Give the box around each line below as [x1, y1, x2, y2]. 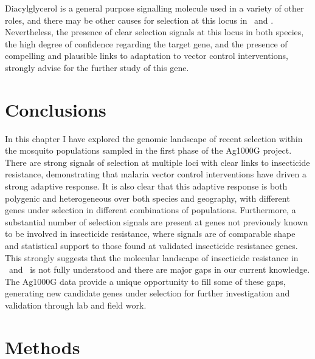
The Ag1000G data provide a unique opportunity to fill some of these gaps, [5, 275, 286, 287]
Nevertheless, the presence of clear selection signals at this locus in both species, [5, 26, 304, 38]
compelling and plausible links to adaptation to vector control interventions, [5, 49, 288, 62]
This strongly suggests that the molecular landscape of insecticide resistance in [5, 251, 299, 264]
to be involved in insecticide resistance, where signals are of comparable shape [5, 227, 296, 240]
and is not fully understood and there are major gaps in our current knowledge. [9, 263, 310, 276]
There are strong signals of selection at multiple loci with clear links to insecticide [5, 156, 310, 168]
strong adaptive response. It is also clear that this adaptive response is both [5, 180, 288, 193]
